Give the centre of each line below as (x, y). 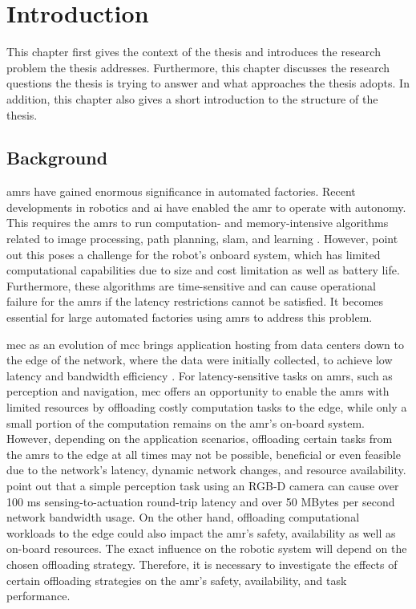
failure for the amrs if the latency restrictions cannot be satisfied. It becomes (195, 301)
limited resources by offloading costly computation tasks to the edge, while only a (207, 407)
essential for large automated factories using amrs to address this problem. (190, 317)
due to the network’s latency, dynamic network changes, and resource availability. (206, 470)
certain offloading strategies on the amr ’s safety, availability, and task (177, 580)
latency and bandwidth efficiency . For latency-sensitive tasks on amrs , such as (200, 375)
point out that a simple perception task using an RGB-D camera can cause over (203, 485)
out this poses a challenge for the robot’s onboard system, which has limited (194, 254)
